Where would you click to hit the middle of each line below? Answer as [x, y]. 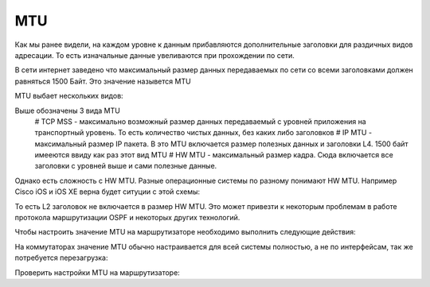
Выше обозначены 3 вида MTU [68, 111]
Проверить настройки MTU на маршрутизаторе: [98, 272]
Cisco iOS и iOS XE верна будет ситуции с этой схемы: [107, 192]
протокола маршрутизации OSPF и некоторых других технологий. [127, 218]
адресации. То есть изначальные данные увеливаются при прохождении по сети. [154, 55]
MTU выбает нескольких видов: [69, 96]
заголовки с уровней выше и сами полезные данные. [126, 166]
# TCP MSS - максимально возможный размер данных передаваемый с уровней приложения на [200, 121]
